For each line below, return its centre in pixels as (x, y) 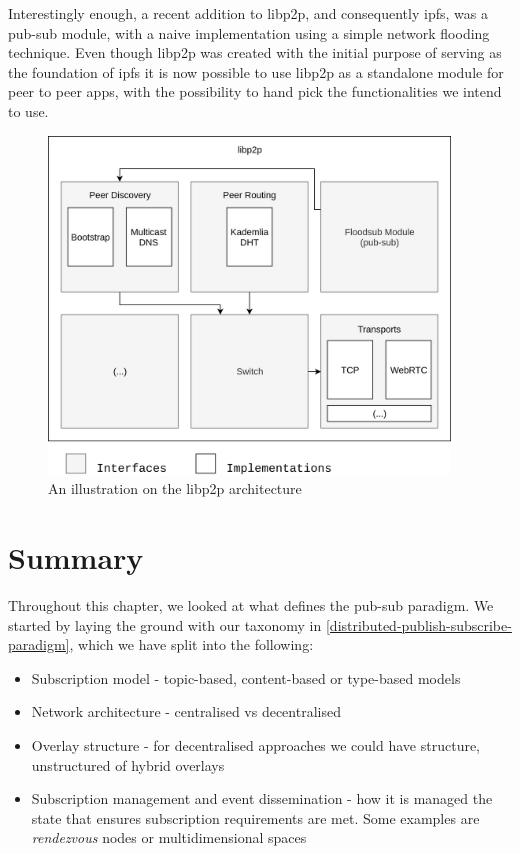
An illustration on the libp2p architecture (175, 488)
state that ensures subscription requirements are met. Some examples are (255, 817)
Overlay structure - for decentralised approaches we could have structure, (256, 744)
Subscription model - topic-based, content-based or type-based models (246, 677)
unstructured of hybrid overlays (128, 764)
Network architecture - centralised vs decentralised (186, 711)
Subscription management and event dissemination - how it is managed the (262, 798)
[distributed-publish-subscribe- (418, 624)
